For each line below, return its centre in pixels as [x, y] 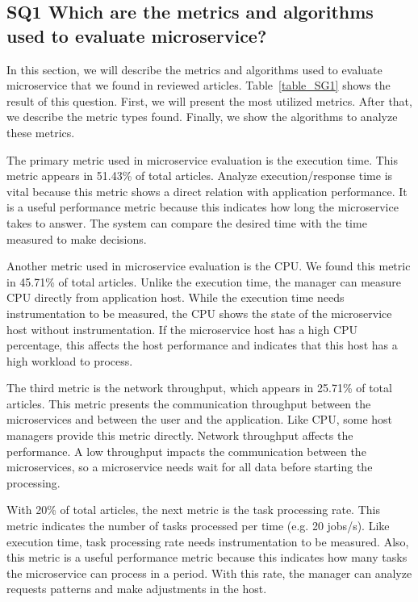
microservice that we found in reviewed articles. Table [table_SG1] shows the [199, 85]
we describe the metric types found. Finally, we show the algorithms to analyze [202, 117]
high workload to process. [70, 360]
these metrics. [41, 132]
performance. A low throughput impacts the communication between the [186, 451]
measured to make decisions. [77, 238]
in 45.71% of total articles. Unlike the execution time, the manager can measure [204, 281]
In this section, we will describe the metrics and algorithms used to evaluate [194, 69]
